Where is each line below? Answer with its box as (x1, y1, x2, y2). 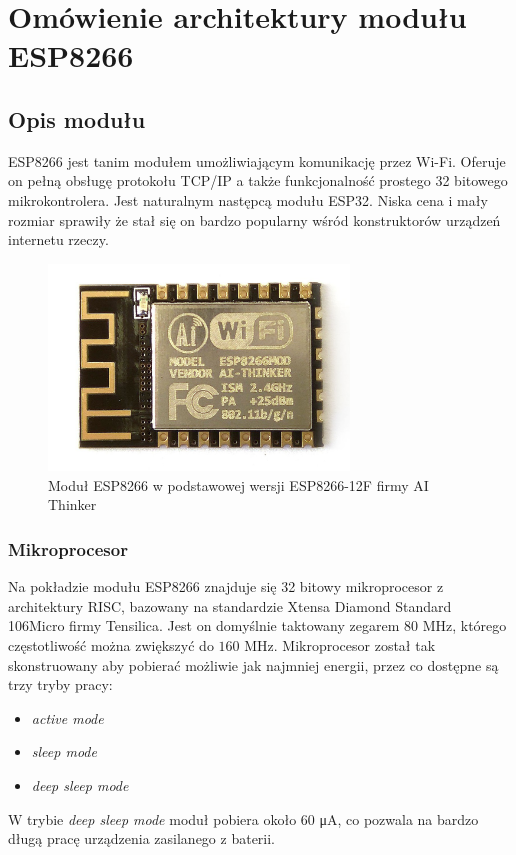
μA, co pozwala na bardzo (319, 808, 479, 829)
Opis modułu (8, 103, 146, 134)
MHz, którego (422, 615, 507, 636)
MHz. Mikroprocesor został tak (244, 635, 436, 656)
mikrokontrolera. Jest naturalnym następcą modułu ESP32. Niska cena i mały (8, 189, 488, 210)
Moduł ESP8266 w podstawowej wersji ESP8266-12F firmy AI (48, 474, 429, 495)
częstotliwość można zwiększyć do (8, 635, 214, 656)
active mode (31, 707, 104, 728)
